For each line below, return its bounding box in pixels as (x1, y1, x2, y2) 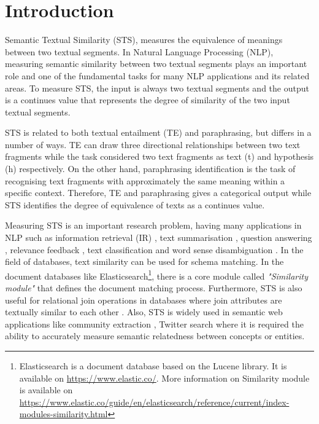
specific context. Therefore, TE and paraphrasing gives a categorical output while (5, 186, 312, 199)
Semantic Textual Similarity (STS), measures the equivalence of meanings (5, 33, 283, 46)
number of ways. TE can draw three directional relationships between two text (5, 138, 301, 151)
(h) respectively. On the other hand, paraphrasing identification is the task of (5, 162, 296, 175)
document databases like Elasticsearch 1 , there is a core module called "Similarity (5, 267, 308, 282)
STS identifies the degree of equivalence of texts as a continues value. (5, 198, 265, 211)
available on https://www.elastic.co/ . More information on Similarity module (19, 371, 310, 384)
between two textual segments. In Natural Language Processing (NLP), (5, 45, 274, 58)
